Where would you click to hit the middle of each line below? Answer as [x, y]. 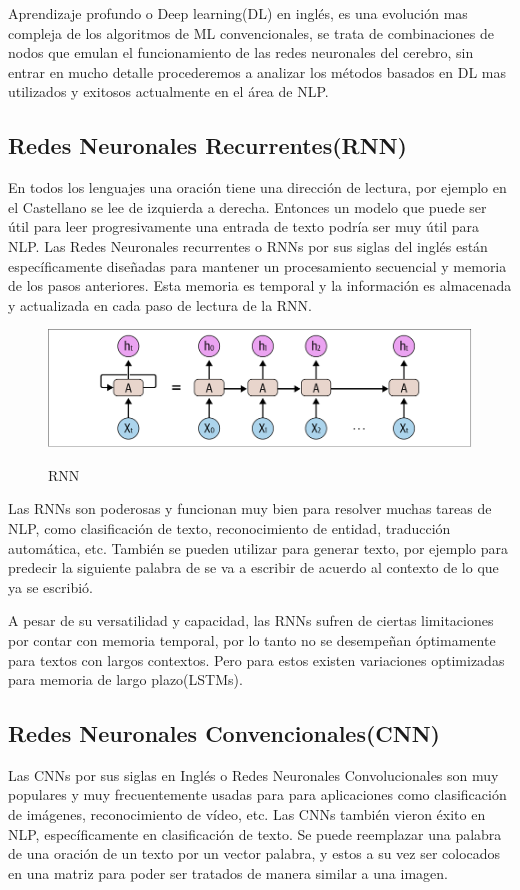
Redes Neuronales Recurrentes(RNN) [207, 145]
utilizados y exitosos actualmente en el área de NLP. [168, 91]
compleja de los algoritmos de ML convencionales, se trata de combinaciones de [251, 32]
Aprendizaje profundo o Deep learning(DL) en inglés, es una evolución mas [238, 13]
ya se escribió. [50, 586]
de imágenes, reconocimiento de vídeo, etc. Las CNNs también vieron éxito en [247, 814]
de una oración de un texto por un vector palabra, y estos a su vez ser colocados [254, 853]
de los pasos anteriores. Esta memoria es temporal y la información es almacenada [260, 285]
